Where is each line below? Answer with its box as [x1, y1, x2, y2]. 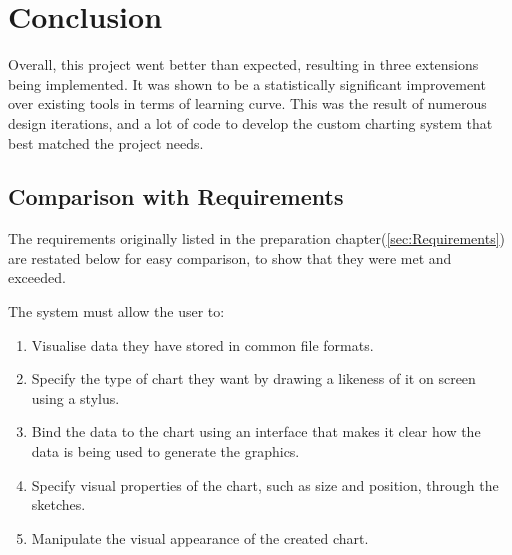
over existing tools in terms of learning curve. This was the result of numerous [8, 93, 487, 114]
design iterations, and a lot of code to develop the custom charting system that [8, 112, 493, 133]
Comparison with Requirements [8, 181, 344, 212]
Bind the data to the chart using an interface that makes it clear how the [31, 421, 481, 442]
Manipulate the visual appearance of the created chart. [31, 527, 369, 548]
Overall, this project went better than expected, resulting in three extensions [8, 54, 479, 75]
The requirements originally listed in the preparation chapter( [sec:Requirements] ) [8, 228, 506, 249]
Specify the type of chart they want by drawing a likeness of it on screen [31, 368, 476, 389]
